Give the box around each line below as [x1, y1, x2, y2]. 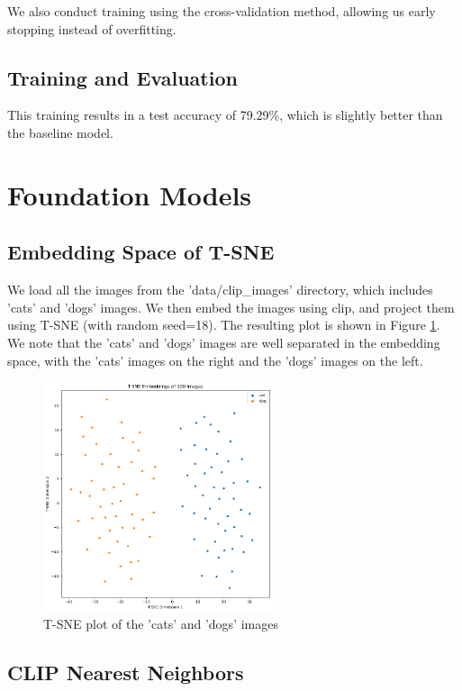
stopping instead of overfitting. [7, 19, 177, 38]
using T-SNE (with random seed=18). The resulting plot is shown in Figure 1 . [7, 315, 440, 334]
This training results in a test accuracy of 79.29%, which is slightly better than [7, 105, 443, 124]
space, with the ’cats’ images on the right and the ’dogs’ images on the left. [7, 350, 423, 369]
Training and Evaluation [7, 63, 238, 91]
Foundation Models [7, 176, 252, 213]
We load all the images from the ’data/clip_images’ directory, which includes [7, 280, 433, 299]
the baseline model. [7, 123, 113, 141]
